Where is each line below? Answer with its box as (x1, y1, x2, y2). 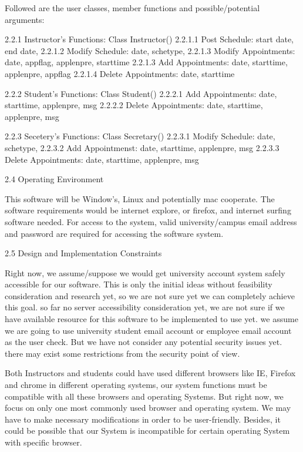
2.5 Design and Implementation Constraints (5, 247, 162, 259)
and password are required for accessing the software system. (5, 227, 224, 239)
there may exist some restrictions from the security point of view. (5, 347, 240, 359)
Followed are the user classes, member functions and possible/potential (5, 2, 260, 14)
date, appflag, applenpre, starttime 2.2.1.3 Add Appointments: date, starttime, (5, 56, 288, 68)
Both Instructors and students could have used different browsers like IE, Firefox (5, 367, 296, 379)
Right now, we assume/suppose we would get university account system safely (5, 266, 285, 279)
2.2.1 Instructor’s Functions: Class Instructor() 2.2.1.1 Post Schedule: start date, (5, 33, 294, 45)
